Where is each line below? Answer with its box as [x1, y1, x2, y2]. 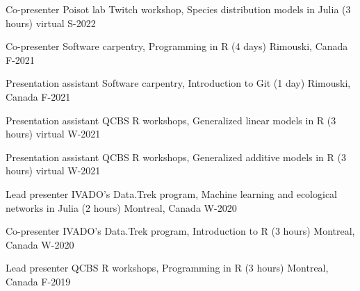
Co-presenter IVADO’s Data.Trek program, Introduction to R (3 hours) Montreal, [6, 224, 355, 238]
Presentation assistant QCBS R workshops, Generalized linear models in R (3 [6, 113, 336, 127]
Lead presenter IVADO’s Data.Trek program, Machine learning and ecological [6, 186, 338, 201]
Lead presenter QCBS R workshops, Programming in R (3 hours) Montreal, [6, 260, 329, 275]
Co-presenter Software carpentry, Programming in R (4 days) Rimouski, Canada [6, 39, 348, 53]
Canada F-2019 [6, 274, 71, 288]
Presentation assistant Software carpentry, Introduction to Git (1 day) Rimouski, [6, 76, 351, 90]
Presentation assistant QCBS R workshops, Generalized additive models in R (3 [6, 149, 346, 164]
